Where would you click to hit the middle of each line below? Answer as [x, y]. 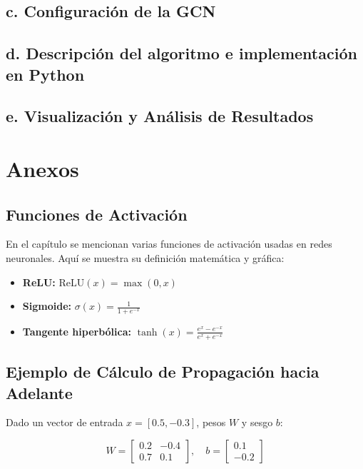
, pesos [211, 422]
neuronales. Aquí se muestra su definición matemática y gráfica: [145, 257]
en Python [45, 74]
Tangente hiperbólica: [77, 331]
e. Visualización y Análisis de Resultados [160, 116]
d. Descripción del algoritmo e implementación [181, 53]
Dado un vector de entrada [65, 422]
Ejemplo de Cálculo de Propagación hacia [163, 372]
